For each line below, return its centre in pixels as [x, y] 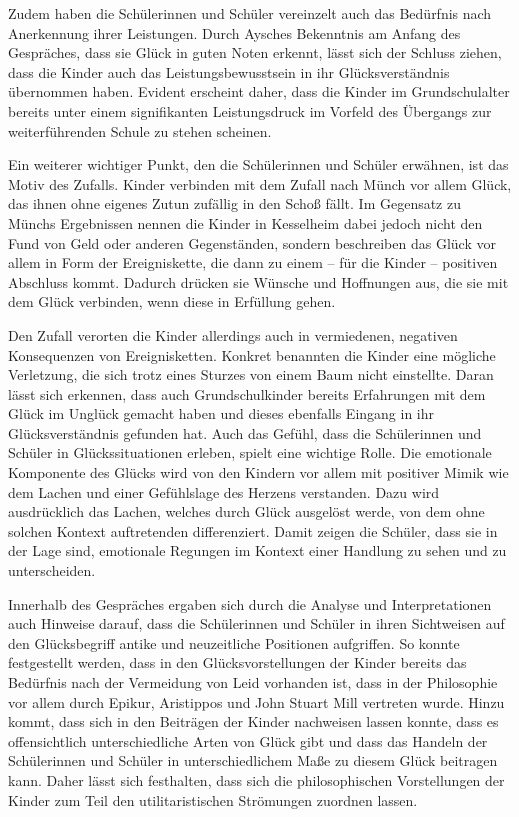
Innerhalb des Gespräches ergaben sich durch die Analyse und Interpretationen [250, 603]
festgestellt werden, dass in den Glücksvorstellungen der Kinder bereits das [237, 662]
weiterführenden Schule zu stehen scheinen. [140, 130]
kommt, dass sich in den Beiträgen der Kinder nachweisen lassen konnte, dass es [253, 721]
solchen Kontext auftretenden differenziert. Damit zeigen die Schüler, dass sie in [253, 530]
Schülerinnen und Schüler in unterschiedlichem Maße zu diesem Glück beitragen [253, 760]
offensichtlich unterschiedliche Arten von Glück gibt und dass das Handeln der [248, 740]
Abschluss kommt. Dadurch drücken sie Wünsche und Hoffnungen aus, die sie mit [258, 281]
